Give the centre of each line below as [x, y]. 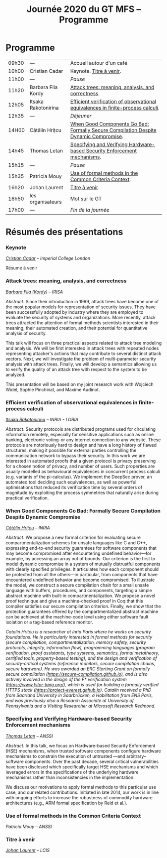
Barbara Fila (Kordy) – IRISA [34, 292]
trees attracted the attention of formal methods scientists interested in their [82, 323]
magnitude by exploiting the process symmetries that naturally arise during [82, 493]
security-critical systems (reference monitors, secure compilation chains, [81, 664]
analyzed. [16, 374]
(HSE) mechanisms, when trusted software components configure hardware [83, 751]
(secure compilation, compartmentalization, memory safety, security [76, 642]
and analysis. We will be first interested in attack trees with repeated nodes [82, 348]
